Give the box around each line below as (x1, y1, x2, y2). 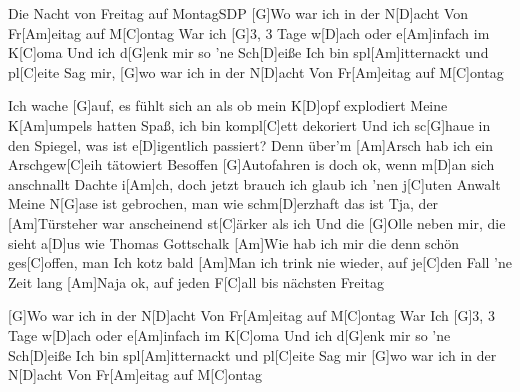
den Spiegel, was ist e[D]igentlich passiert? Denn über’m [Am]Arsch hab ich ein (8, 134, 494, 155)
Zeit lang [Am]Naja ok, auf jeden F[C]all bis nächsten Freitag (8, 271, 384, 292)
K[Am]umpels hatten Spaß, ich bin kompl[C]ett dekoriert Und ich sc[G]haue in (8, 114, 491, 135)
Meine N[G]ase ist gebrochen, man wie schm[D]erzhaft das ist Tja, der (8, 193, 439, 214)
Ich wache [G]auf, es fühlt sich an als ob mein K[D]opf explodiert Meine (8, 95, 448, 116)
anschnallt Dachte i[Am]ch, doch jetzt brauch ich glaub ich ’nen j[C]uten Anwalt (8, 173, 501, 194)
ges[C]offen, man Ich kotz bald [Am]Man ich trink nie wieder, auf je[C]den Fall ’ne (8, 252, 512, 273)
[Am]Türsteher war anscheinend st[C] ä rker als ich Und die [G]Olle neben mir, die (8, 212, 506, 233)
